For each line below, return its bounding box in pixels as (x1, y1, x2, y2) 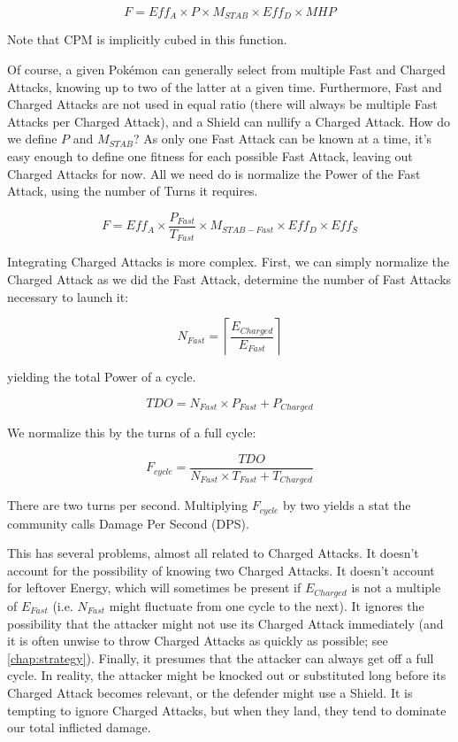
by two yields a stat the (283, 496, 411, 514)
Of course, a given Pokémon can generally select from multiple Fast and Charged (7, 60, 446, 79)
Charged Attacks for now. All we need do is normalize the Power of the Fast (7, 164, 421, 182)
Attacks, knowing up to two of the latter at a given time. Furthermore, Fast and (7, 77, 442, 96)
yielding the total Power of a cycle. (7, 367, 196, 386)
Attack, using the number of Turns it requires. (7, 182, 258, 200)
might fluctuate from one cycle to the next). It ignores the (109, 596, 424, 614)
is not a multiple (351, 578, 441, 597)
